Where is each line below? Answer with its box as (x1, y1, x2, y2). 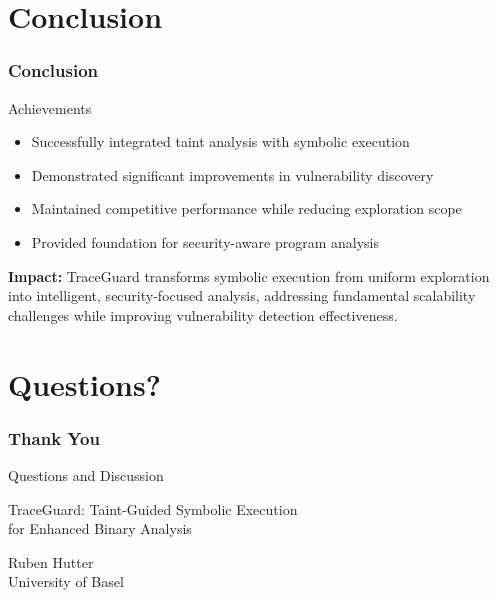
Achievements (8, 97, 92, 118)
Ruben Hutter (8, 551, 94, 572)
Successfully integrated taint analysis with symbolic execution (31, 131, 410, 152)
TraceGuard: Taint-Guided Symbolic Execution (8, 498, 298, 519)
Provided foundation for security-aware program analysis (31, 231, 379, 252)
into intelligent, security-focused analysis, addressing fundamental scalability (8, 285, 476, 306)
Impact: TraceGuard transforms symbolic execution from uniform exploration (8, 265, 490, 286)
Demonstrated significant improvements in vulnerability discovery (31, 164, 434, 185)
